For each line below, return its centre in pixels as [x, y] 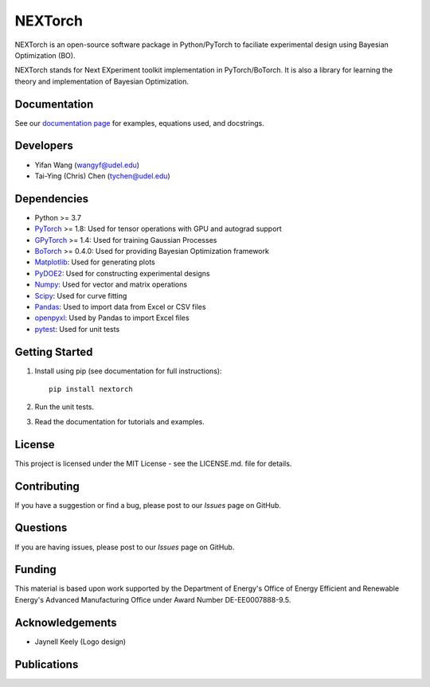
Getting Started [54, 351]
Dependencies [52, 199]
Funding [36, 570]
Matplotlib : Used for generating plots [95, 262]
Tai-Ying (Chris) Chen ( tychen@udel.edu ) [102, 176]
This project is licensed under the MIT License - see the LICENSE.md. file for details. [153, 463]
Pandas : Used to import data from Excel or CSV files [120, 306]
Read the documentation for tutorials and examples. [119, 421]
